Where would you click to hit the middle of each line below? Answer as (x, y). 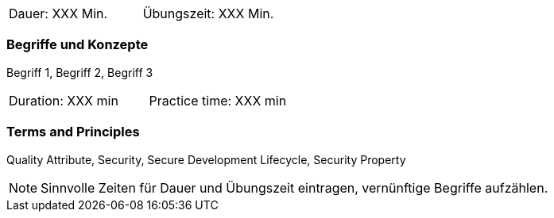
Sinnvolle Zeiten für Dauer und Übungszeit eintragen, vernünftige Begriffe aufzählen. (294, 187)
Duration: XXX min (64, 100)
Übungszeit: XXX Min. (208, 13)
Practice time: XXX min (218, 100)
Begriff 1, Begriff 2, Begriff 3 (80, 72)
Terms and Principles (73, 132)
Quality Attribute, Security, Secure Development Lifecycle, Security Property (206, 159)
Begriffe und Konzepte (77, 45)
